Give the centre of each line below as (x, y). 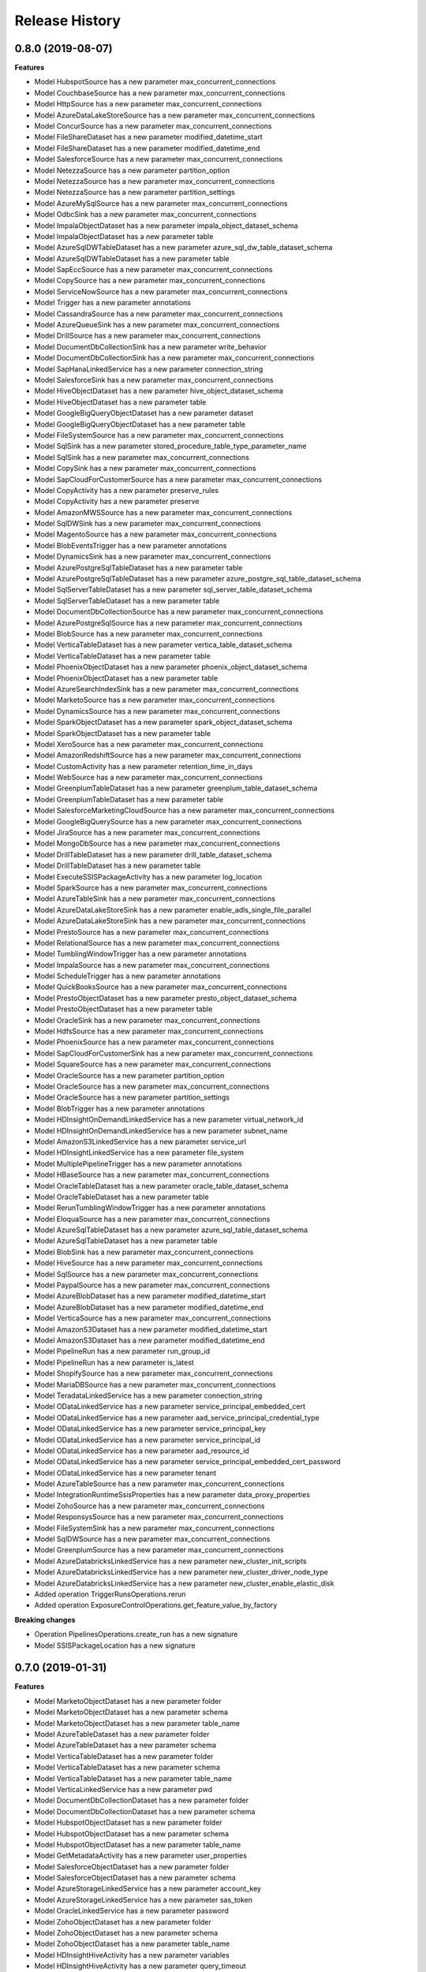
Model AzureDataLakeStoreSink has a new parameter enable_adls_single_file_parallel (173, 909)
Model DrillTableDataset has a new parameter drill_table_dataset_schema (153, 854)
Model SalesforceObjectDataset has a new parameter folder (132, 1866)
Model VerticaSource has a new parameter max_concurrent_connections (153, 1318)
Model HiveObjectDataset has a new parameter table (120, 401)
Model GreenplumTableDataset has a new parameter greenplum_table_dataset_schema (176, 788)
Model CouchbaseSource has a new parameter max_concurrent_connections (160, 93)
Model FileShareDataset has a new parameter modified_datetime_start (149, 137)
